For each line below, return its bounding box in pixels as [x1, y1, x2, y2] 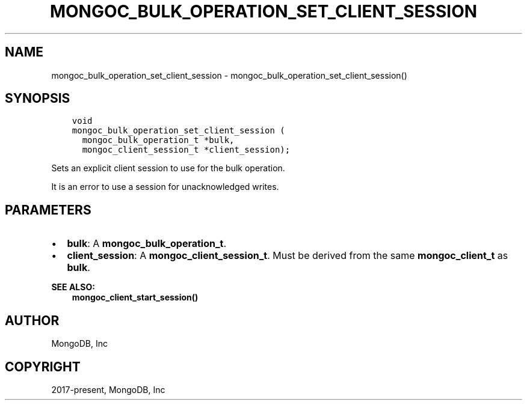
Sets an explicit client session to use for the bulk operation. [51, 163, 285, 174]
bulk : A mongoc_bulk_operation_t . [67, 237, 227, 250]
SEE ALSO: [51, 282, 95, 293]
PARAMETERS [5, 202, 91, 218]
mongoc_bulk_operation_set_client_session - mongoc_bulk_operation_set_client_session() [51, 70, 407, 81]
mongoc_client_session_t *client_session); [82, 145, 291, 155]
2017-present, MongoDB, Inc [51, 384, 165, 395]
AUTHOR [5, 312, 60, 328]
